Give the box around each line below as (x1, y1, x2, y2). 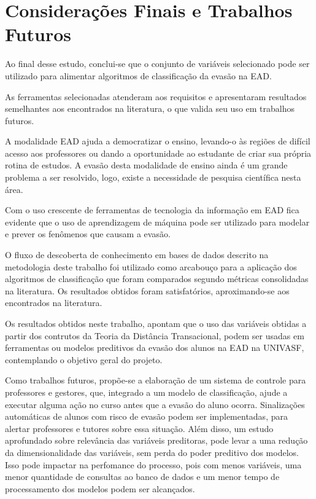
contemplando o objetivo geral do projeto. (5, 353, 163, 366)
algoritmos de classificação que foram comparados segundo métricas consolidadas (5, 272, 309, 285)
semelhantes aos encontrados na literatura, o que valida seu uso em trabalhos (5, 102, 295, 115)
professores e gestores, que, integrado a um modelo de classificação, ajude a (5, 385, 288, 398)
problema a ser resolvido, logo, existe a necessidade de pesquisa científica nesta (5, 171, 301, 184)
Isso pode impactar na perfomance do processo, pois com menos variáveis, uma (5, 458, 302, 471)
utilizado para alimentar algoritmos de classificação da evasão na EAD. (5, 69, 272, 82)
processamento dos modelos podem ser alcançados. (5, 482, 195, 495)
